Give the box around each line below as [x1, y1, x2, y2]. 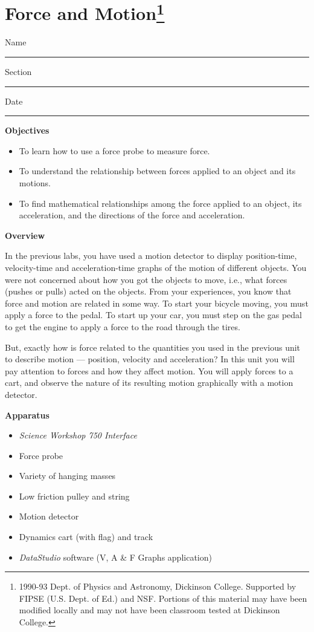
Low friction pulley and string [19, 489, 130, 502]
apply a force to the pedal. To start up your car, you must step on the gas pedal [5, 308, 303, 321]
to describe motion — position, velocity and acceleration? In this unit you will [5, 353, 295, 365]
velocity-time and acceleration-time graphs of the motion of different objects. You [5, 261, 307, 273]
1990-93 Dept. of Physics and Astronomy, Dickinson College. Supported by [19, 580, 296, 593]
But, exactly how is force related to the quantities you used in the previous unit [5, 340, 301, 353]
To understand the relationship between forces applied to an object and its [19, 165, 296, 177]
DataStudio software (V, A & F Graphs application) [19, 550, 212, 563]
